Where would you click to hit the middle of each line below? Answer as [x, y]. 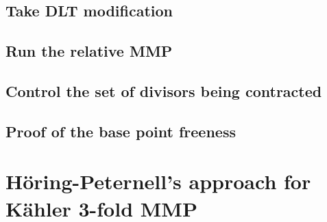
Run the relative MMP [89, 51]
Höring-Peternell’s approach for [158, 181]
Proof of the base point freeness [121, 131]
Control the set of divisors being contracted [164, 91]
